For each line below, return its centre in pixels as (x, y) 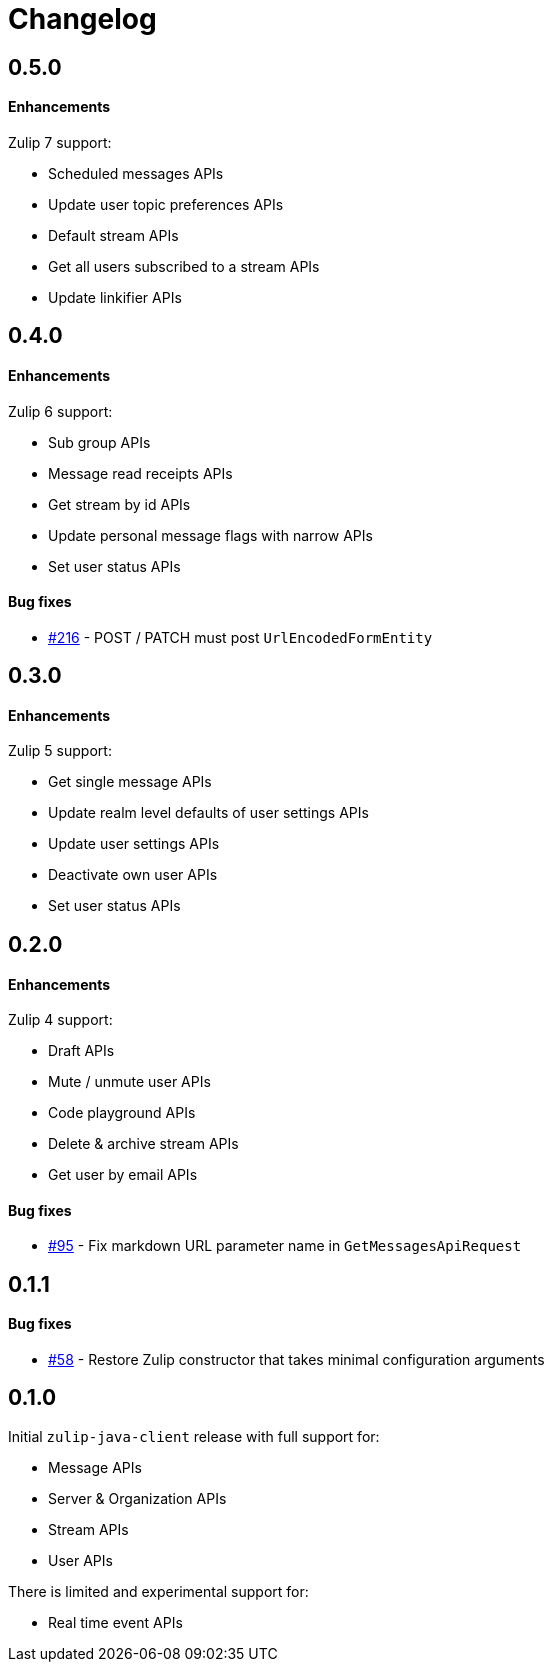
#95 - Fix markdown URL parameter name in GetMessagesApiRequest (285, 1246)
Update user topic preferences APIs (166, 204)
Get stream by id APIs (119, 504)
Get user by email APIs (123, 1175)
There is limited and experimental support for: (158, 1591)
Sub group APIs (99, 442)
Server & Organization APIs (137, 1498)
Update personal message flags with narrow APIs (210, 535)
